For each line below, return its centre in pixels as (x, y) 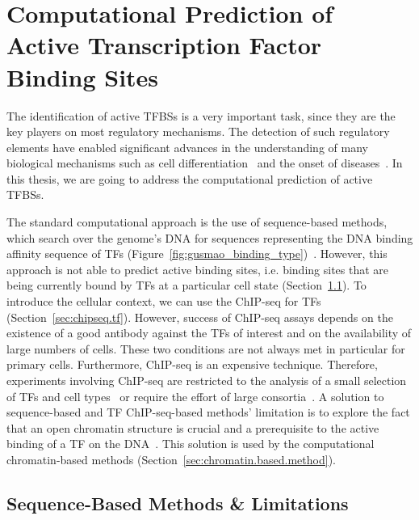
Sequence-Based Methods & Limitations (178, 503)
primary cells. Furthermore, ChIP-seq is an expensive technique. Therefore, (192, 364)
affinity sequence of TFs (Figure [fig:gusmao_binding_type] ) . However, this (197, 254)
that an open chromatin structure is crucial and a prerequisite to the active (193, 427)
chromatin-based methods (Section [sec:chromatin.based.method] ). (171, 459)
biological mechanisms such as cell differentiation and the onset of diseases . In (205, 163)
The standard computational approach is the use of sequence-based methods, (197, 222)
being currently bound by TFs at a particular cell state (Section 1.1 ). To (186, 285)
